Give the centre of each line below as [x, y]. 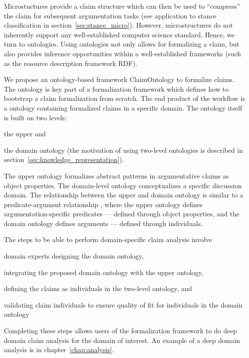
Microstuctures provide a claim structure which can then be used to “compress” [122, 6]
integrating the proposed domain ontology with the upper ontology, [104, 272]
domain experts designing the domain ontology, [74, 256]
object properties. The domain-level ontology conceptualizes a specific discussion [123, 185]
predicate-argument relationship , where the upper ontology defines [103, 204]
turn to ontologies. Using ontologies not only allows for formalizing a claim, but [122, 44]
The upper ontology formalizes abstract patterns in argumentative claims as [117, 175]
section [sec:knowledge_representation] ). [64, 159]
